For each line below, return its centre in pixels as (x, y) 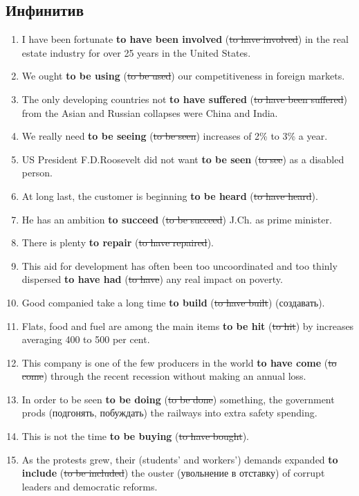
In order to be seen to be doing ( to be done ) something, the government (178, 399)
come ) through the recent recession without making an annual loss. (164, 376)
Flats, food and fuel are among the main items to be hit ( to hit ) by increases (188, 325)
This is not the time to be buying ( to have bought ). (136, 436)
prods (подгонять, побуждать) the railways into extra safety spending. (169, 413)
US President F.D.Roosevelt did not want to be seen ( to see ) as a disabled (183, 159)
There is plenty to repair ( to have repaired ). (118, 242)
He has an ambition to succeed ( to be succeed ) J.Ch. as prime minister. (177, 219)
